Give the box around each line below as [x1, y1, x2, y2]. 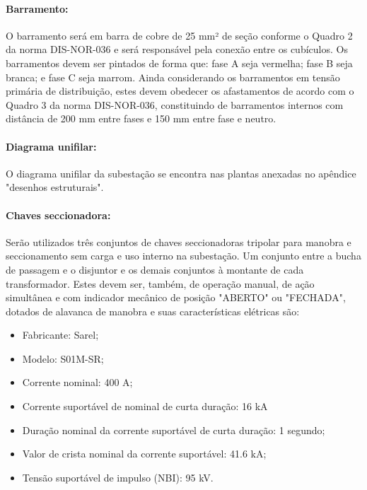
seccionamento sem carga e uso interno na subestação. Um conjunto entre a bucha [6, 248, 361, 263]
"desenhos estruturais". [6, 180, 104, 194]
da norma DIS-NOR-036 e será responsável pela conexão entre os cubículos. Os [6, 42, 348, 57]
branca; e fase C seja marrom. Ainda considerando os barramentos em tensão [6, 69, 340, 84]
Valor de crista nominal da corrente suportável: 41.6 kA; [22, 446, 267, 461]
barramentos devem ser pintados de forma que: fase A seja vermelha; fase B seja [6, 55, 353, 70]
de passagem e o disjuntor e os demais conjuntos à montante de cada [6, 262, 304, 276]
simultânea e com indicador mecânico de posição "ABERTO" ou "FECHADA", [6, 290, 346, 305]
